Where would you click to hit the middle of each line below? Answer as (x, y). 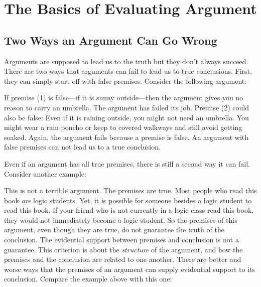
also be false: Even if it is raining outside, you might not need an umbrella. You (126, 117)
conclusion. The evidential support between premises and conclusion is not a (121, 240)
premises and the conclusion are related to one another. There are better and (123, 259)
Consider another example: (45, 173)
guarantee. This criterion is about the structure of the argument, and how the (123, 249)
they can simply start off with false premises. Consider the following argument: (125, 81)
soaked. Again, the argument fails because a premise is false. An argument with (126, 137)
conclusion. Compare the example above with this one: (88, 279)
